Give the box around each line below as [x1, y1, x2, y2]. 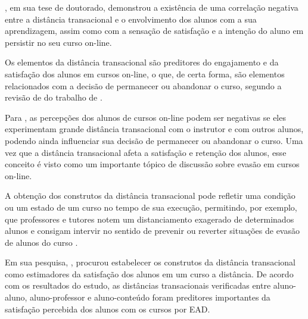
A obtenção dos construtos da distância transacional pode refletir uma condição [5, 189, 295, 202]
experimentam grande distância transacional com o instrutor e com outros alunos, [5, 123, 304, 135]
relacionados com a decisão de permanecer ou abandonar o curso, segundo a [5, 79, 282, 92]
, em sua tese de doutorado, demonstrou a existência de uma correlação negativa [5, 1, 298, 13]
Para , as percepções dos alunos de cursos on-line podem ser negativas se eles [5, 111, 286, 123]
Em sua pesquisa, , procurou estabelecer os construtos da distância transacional [5, 256, 295, 268]
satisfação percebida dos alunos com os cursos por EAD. [5, 302, 210, 315]
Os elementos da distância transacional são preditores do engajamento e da [5, 56, 279, 68]
